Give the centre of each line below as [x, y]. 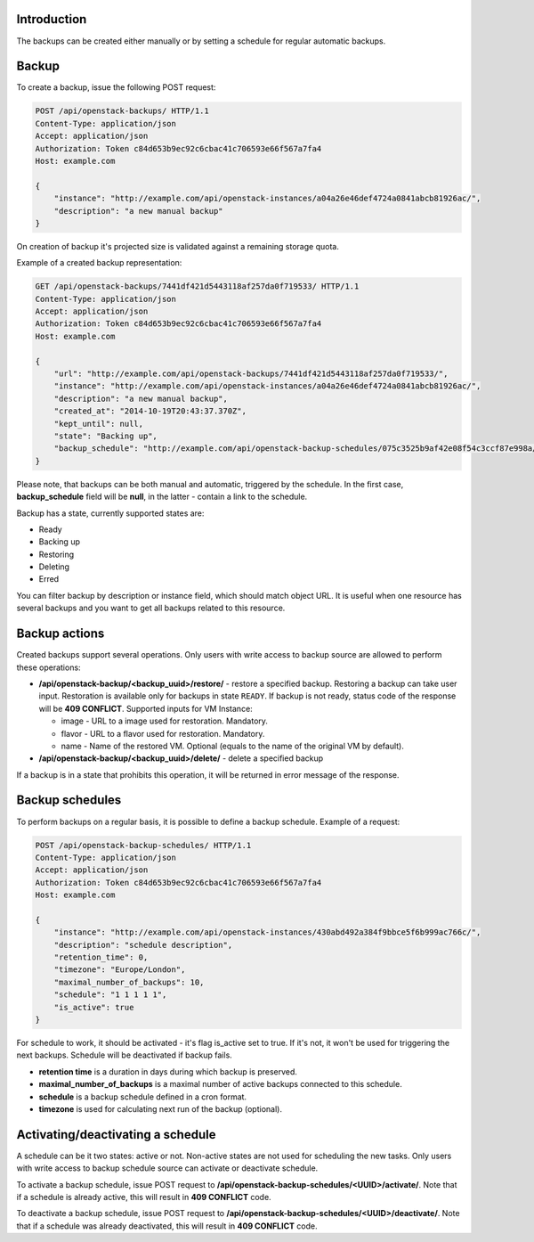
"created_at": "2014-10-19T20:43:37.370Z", [150, 411]
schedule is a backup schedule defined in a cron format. [143, 1097]
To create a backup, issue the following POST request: [116, 87]
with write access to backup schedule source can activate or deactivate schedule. [167, 1168]
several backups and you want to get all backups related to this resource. [151, 608]
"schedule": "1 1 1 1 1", [110, 995]
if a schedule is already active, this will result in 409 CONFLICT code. [144, 1197]
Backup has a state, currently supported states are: [110, 513]
